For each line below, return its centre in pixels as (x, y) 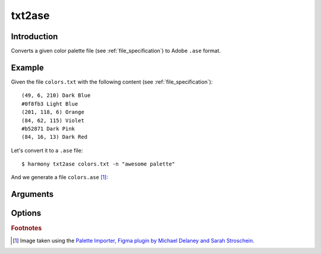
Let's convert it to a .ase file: (47, 150)
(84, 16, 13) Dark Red (55, 137)
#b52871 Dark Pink (48, 128)
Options (26, 213)
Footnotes (26, 228)
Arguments (32, 194)
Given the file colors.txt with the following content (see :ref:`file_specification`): (112, 82)
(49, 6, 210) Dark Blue (56, 96)
